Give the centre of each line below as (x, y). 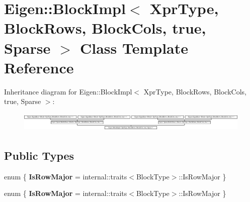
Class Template (134, 47)
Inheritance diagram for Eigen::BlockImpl (68, 91)
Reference (39, 67)
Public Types (39, 155)
